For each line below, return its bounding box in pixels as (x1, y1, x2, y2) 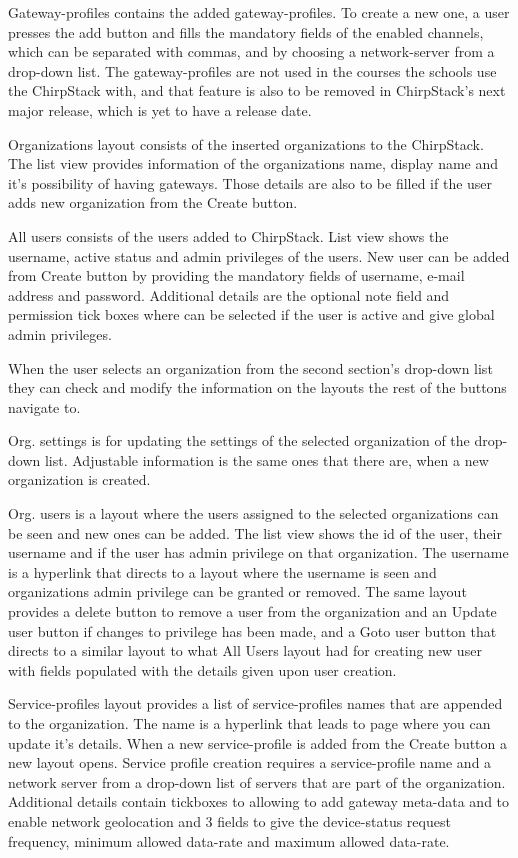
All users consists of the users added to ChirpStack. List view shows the (8, 225, 449, 246)
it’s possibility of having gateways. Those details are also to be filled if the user (8, 172, 493, 193)
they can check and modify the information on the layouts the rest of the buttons (8, 377, 507, 398)
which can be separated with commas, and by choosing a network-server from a (8, 41, 495, 62)
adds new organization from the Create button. (8, 192, 298, 213)
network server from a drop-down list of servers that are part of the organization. (8, 771, 506, 792)
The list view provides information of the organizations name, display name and (8, 153, 499, 174)
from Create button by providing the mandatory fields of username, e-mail (8, 265, 465, 286)
